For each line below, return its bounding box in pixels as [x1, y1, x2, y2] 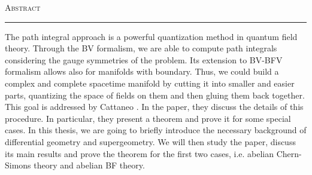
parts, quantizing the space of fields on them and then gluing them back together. [5, 88, 305, 101]
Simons [5, 159, 31, 171]
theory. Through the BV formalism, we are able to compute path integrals [5, 42, 277, 54]
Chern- [276, 147, 302, 159]
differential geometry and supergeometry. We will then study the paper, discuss [5, 135, 296, 148]
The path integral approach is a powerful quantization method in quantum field [5, 30, 298, 42]
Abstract [5, 1, 41, 13]
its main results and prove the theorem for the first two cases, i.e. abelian [5, 147, 274, 159]
